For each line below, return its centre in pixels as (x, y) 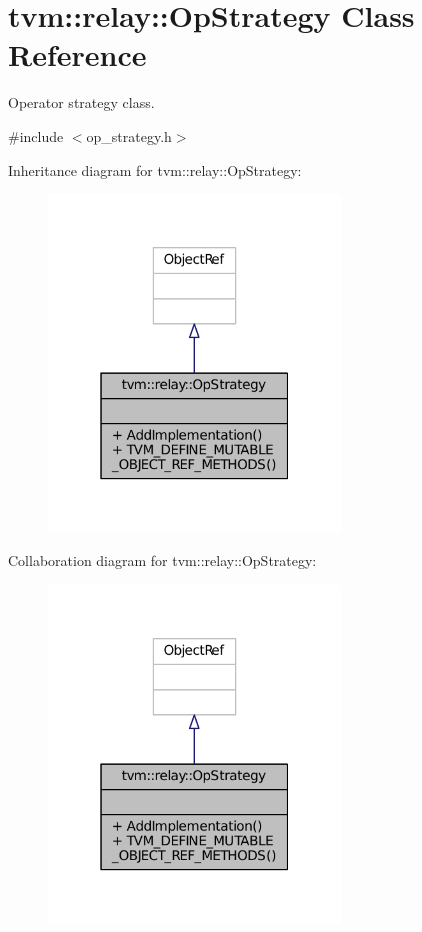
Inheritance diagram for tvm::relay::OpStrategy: (155, 169)
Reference (77, 54)
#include (36, 135)
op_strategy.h (129, 135)
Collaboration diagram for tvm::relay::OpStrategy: (162, 560)
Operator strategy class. (81, 102)
